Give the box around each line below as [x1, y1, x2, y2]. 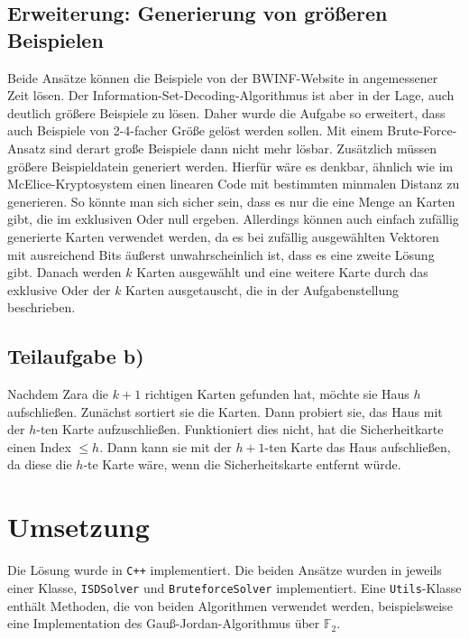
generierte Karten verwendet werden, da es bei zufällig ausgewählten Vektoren [7, 227, 439, 245]
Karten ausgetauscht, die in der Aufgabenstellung [125, 280, 400, 299]
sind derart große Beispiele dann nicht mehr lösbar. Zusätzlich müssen [50, 138, 437, 157]
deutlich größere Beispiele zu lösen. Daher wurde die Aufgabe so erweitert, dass [7, 103, 446, 122]
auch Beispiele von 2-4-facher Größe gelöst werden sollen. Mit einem [7, 121, 383, 140]
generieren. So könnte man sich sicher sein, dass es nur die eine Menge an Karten [7, 191, 455, 210]
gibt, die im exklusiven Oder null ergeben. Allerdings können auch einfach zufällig [7, 209, 459, 228]
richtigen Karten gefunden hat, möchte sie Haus [144, 384, 409, 403]
